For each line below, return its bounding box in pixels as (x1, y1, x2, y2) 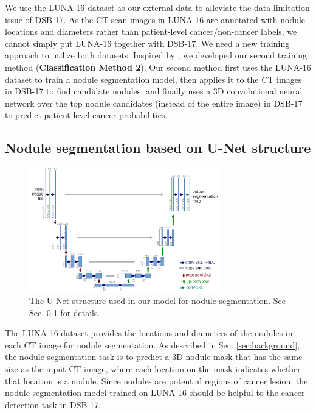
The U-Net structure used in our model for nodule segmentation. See (29, 294, 286, 307)
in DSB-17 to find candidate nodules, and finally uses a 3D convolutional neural (5, 85, 303, 97)
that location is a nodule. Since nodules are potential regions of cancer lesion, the (5, 374, 308, 387)
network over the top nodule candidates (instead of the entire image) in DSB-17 (5, 96, 303, 109)
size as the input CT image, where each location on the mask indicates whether (5, 362, 301, 375)
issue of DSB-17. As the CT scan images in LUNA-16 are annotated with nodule (5, 13, 306, 26)
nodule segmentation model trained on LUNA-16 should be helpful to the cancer (5, 386, 305, 399)
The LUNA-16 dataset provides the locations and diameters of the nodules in (5, 327, 293, 339)
